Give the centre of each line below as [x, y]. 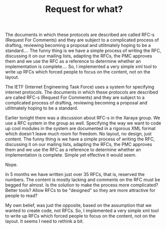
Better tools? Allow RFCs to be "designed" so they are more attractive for [80, 190]
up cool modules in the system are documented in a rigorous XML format [80, 128]
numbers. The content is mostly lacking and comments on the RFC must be [83, 180]
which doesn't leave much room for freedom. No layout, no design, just [78, 134]
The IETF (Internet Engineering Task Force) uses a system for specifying [80, 87]
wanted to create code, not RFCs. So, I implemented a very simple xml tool [82, 210]
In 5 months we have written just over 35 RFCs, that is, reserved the [75, 174]
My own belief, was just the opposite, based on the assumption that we [78, 205]
